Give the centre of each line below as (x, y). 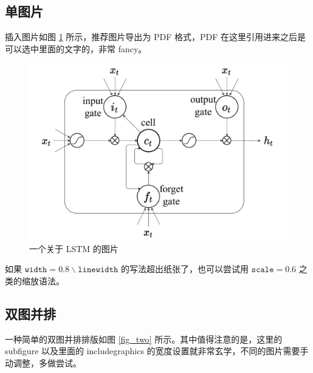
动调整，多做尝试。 (43, 362)
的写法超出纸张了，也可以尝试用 (185, 269)
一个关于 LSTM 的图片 (74, 248)
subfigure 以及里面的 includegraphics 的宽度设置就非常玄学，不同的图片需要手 (157, 351)
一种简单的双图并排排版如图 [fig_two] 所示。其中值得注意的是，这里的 (144, 339)
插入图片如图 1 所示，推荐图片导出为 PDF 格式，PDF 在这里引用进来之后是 (156, 37)
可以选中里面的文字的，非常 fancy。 (76, 48)
